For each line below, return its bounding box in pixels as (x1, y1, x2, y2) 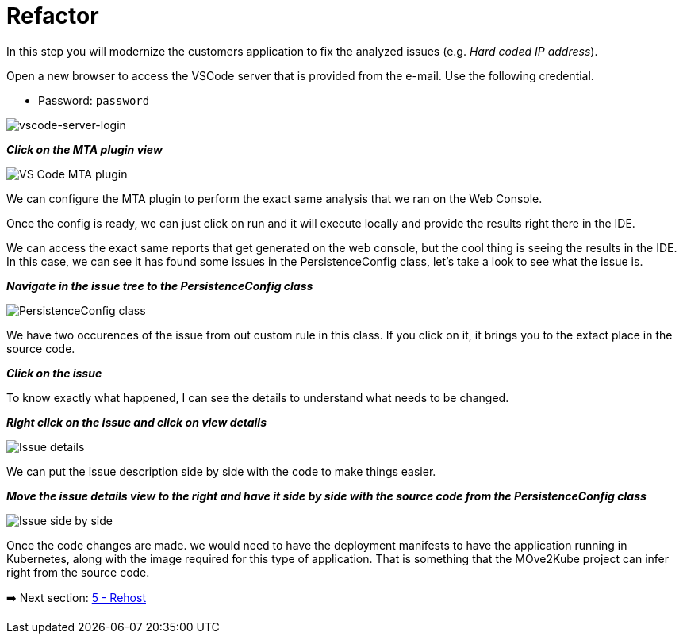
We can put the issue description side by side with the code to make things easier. (6, 464, 436, 478)
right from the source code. (6, 565, 150, 579)
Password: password (38, 93, 150, 107)
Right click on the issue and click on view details (6, 415, 267, 429)
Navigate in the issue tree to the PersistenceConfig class (6, 278, 313, 293)
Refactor (6, 2, 99, 29)
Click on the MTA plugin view (6, 142, 163, 156)
